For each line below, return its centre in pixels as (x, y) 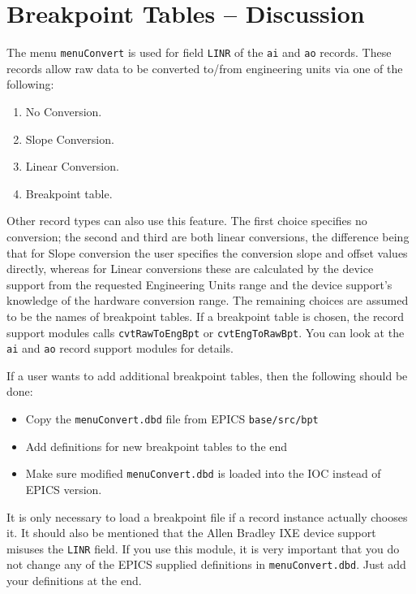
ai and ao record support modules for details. (120, 348)
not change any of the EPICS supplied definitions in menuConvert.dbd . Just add (206, 564)
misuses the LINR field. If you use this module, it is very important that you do (203, 548)
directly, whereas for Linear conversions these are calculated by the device (190, 269)
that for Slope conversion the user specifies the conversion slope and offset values (207, 252)
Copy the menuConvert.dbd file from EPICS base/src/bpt (172, 418)
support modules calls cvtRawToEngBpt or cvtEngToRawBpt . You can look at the (206, 332)
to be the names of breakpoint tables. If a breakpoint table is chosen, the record (206, 316)
